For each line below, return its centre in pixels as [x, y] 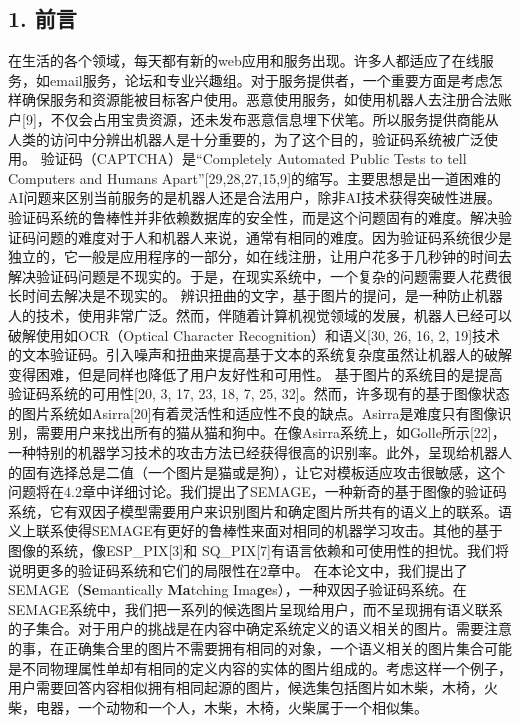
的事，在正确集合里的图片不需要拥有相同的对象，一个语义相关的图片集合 [246, 648]
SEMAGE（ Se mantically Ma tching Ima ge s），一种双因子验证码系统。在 [237, 589]
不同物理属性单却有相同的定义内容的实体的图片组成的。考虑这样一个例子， [266, 667]
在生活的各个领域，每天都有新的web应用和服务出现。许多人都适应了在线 [244, 60]
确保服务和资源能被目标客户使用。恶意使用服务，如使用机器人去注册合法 [259, 99]
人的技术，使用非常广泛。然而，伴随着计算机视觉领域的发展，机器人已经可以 [260, 314]
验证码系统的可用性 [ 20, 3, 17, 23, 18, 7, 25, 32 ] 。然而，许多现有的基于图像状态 [259, 393]
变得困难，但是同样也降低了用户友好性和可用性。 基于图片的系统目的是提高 [255, 373]
